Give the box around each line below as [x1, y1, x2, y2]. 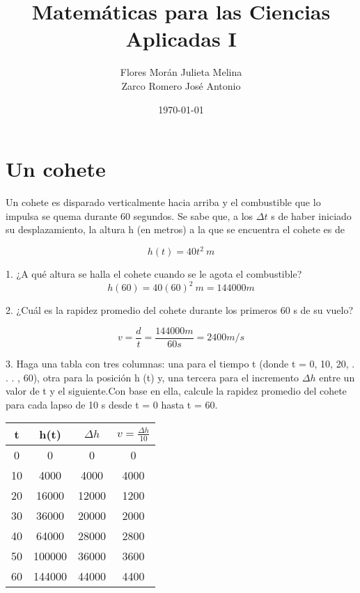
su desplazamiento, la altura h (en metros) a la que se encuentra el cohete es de [6, 222, 345, 237]
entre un [319, 370, 355, 384]
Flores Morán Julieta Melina [120, 65, 242, 79]
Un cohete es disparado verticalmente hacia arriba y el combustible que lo [6, 195, 321, 209]
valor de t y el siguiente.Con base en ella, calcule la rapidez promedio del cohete [6, 384, 347, 398]
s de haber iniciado [271, 208, 352, 223]
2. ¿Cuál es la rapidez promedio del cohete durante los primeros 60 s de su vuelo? [6, 303, 354, 317]
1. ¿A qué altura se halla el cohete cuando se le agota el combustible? [6, 267, 302, 281]
